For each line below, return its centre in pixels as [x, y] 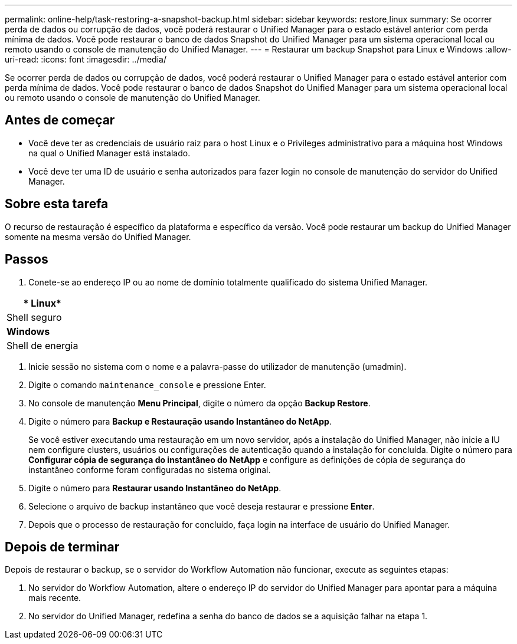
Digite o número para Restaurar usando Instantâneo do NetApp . [155, 488]
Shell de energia [42, 345]
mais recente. [55, 598]
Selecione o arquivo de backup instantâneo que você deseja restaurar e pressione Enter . [202, 506]
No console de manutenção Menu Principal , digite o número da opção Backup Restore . [199, 403]
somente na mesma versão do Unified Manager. [98, 236]
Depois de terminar [62, 547]
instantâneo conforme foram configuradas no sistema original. [150, 469]
